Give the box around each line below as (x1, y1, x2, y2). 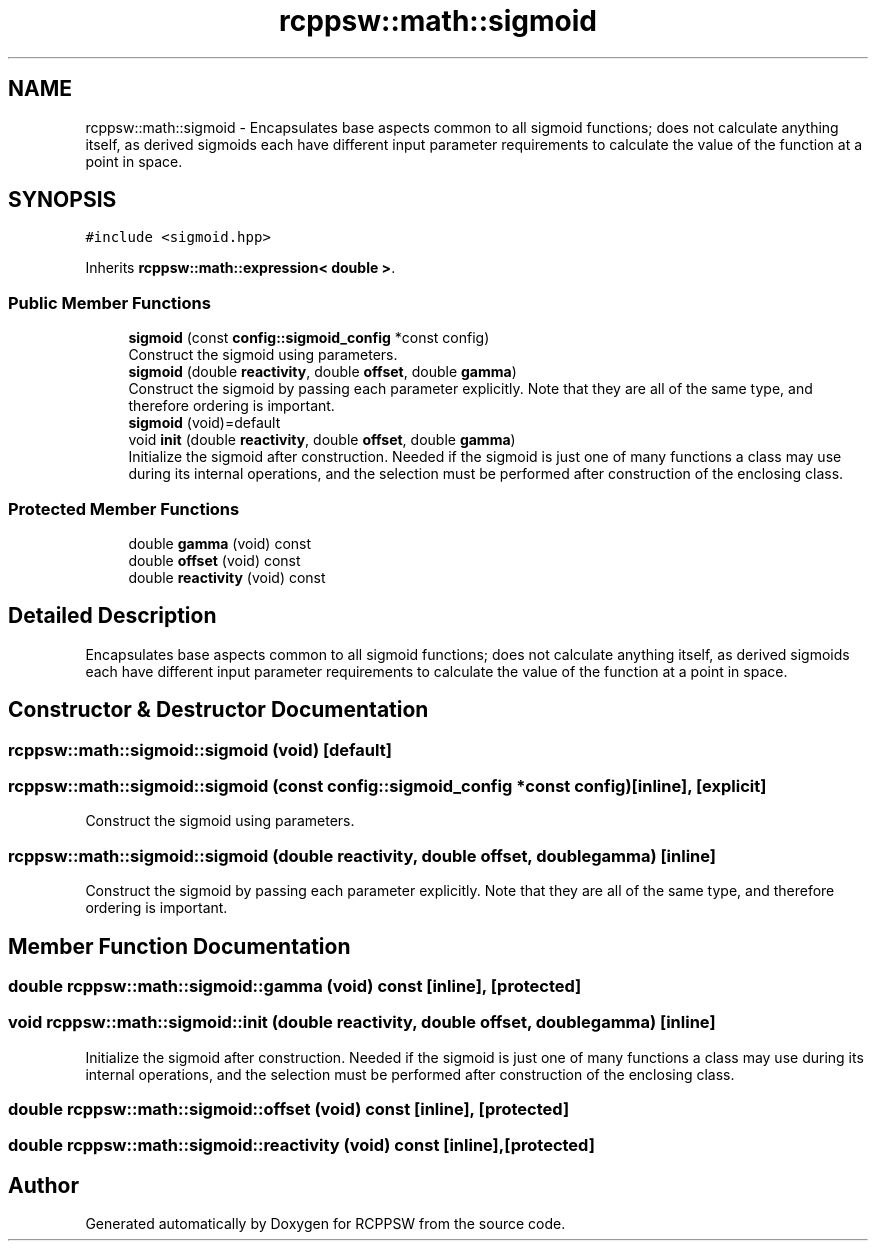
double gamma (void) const (128, 534, 312, 552)
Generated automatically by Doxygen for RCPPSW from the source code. (85, 1215, 566, 1233)
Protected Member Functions (8, 498, 240, 519)
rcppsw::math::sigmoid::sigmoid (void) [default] (8, 739, 392, 760)
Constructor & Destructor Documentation (8, 697, 429, 723)
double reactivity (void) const (128, 568, 326, 586)
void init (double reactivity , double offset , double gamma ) (128, 431, 516, 449)
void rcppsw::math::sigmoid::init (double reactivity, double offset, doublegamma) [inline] (8, 1012, 716, 1033)
